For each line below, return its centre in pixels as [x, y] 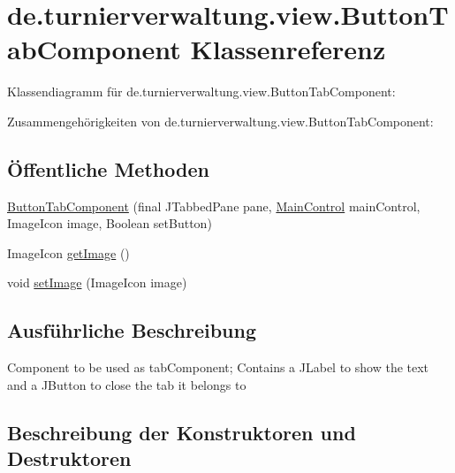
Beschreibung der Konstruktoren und [182, 432]
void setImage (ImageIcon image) [97, 282]
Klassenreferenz [288, 49]
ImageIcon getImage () [68, 252]
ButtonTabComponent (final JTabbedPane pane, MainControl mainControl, [214, 206]
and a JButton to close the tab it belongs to [127, 384]
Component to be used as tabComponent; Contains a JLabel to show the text [218, 367]
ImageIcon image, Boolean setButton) [110, 223]
